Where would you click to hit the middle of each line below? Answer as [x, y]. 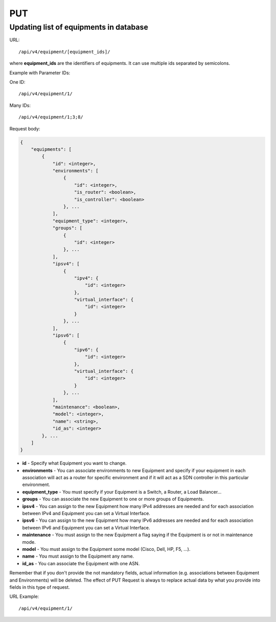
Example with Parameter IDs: [40, 73]
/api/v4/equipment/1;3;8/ [51, 117]
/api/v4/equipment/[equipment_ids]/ [64, 52]
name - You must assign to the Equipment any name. [78, 556]
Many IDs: [20, 105]
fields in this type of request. [40, 587]
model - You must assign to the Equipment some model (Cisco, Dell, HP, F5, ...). [106, 549]
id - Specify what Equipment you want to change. [74, 463]
